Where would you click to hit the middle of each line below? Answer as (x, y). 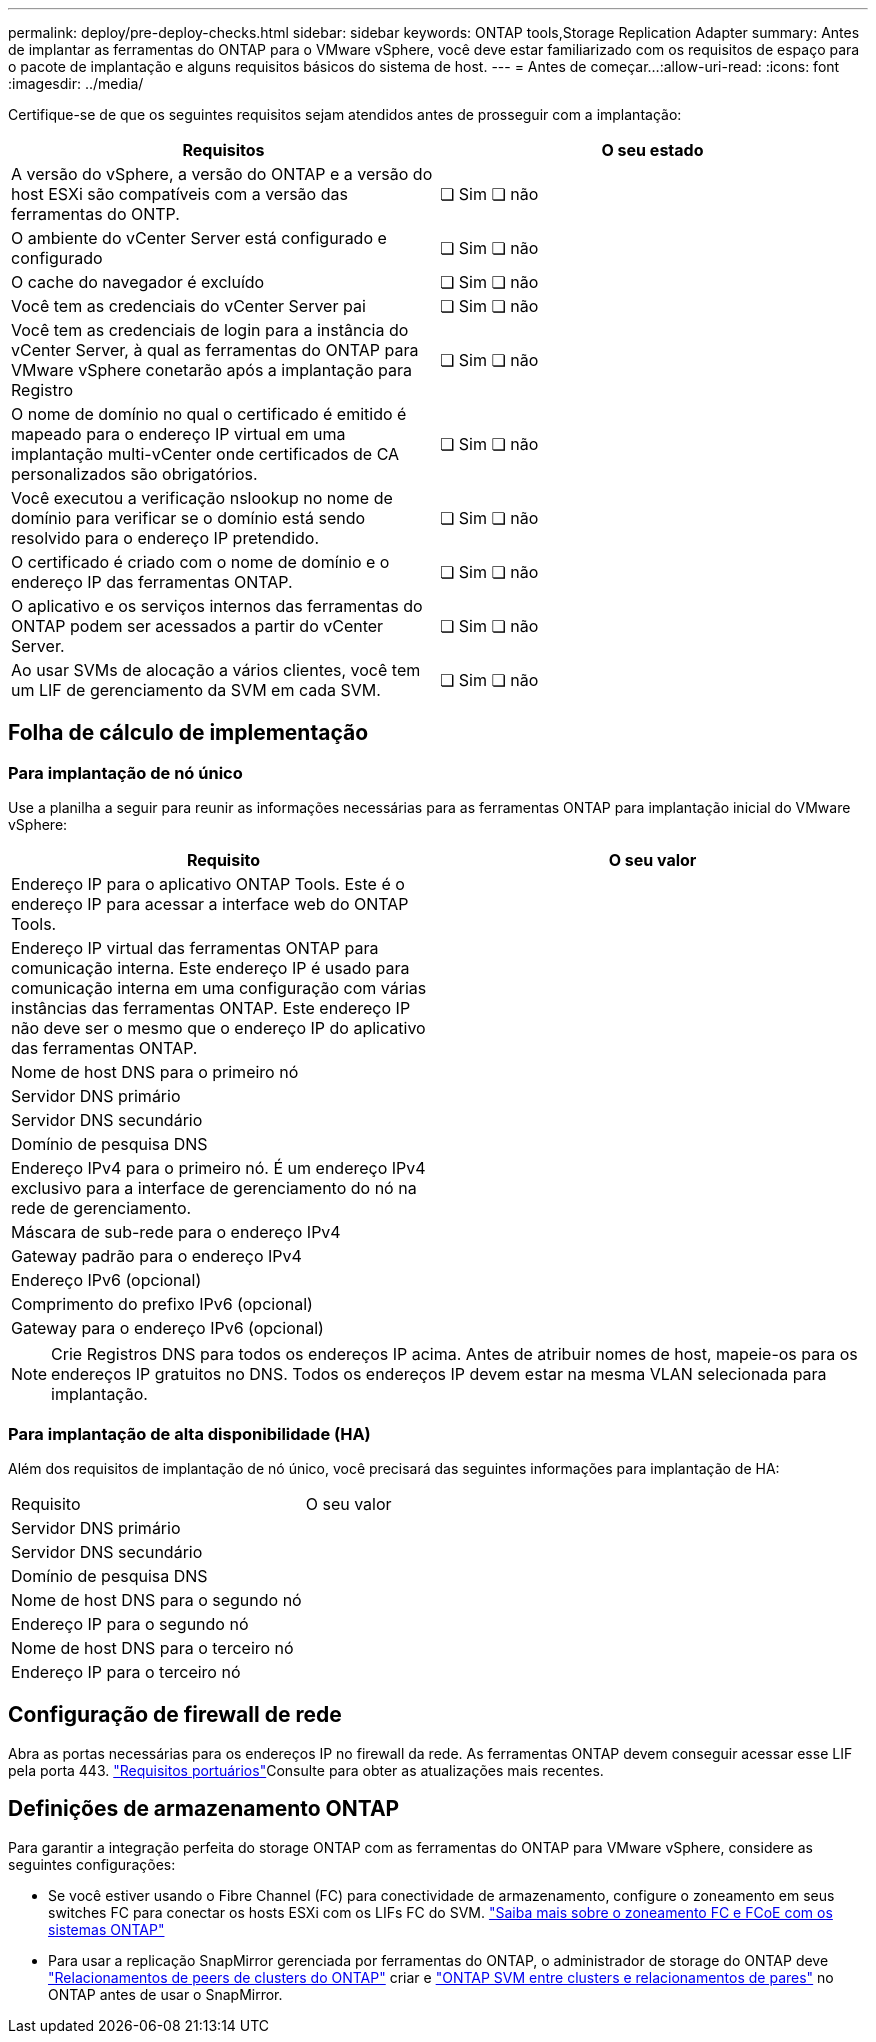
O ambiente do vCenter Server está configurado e (199, 238)
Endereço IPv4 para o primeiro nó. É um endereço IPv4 (218, 1168)
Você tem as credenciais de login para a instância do (210, 330)
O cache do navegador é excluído (138, 282)
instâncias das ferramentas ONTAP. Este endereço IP (211, 1008)
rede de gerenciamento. (101, 1208)
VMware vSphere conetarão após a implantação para (211, 370)
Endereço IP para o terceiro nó (126, 1671)
